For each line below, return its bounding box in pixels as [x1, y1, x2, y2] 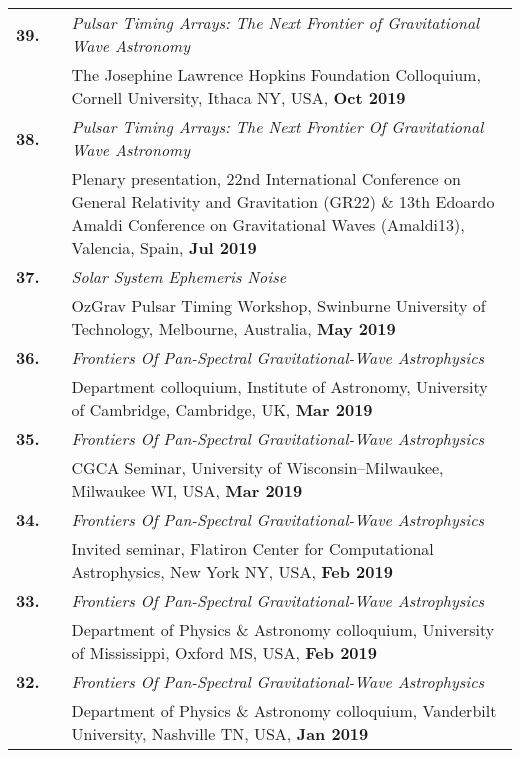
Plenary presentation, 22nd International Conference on [71, 167, 461, 190]
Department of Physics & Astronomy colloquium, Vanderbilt [71, 699, 497, 722]
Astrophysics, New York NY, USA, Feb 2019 [71, 560, 393, 583]
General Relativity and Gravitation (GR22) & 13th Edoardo [71, 190, 495, 213]
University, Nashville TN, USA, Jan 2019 [71, 722, 369, 745]
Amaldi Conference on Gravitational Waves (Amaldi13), [71, 213, 465, 236]
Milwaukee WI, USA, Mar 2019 [71, 479, 303, 502]
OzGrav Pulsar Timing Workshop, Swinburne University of [71, 294, 486, 317]
